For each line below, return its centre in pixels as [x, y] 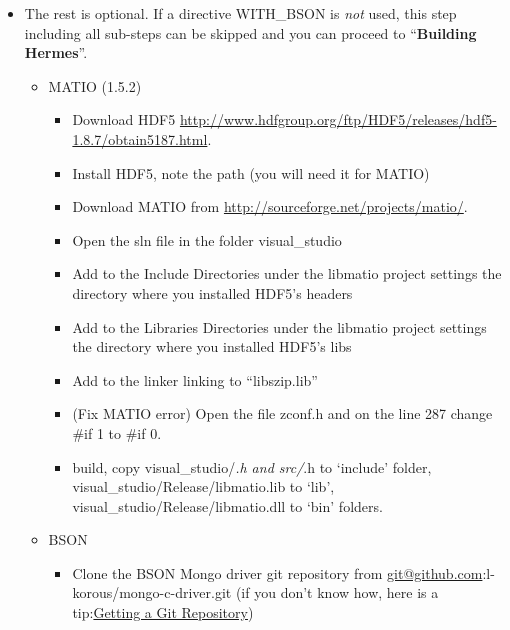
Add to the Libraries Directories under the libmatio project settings [279, 326]
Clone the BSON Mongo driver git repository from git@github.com [277, 572]
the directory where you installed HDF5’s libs [212, 346]
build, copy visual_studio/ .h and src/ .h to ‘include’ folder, [252, 466]
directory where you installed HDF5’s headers [212, 292]
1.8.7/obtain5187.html [140, 138]
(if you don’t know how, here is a [337, 592]
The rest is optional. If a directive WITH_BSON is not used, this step [240, 13]
